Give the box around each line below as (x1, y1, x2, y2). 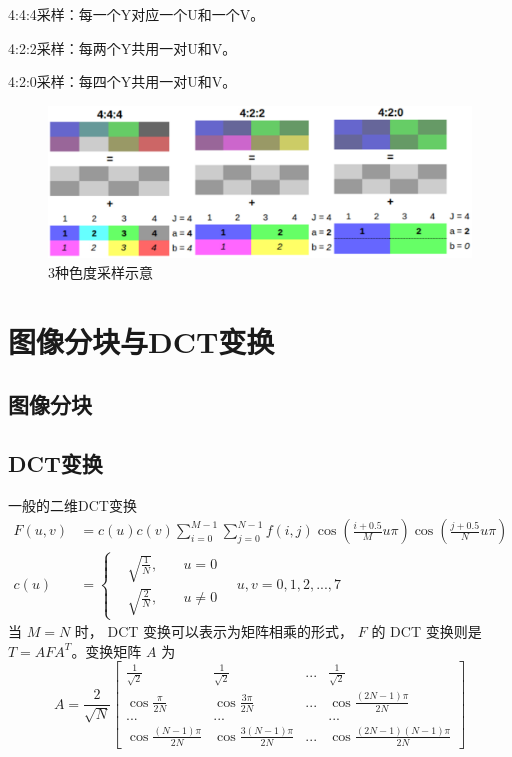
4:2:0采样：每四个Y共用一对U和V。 (8, 71, 237, 92)
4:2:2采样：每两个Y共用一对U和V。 (8, 37, 237, 58)
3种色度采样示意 (48, 261, 153, 282)
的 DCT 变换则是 (371, 621, 482, 642)
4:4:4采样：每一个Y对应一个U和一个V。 (8, 4, 265, 24)
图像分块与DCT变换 (8, 320, 275, 361)
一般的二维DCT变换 (8, 494, 137, 515)
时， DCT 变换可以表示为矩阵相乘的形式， (74, 621, 354, 642)
